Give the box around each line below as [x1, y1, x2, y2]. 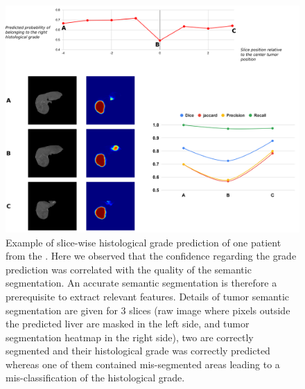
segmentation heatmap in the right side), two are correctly [6, 329, 254, 344]
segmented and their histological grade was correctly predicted [6, 343, 270, 358]
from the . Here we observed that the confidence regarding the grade [6, 248, 297, 263]
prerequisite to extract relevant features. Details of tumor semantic [6, 289, 290, 303]
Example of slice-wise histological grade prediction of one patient [6, 235, 281, 249]
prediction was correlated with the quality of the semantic [6, 262, 252, 276]
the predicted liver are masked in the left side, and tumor [6, 316, 250, 331]
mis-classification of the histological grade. [6, 370, 185, 385]
